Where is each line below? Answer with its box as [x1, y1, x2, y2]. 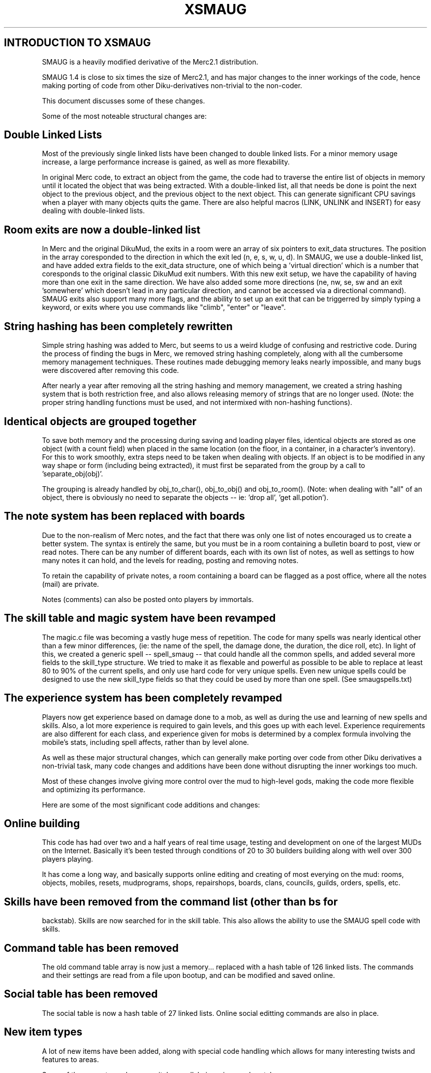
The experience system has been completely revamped [4, 692, 282, 704]
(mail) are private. [42, 579, 99, 588]
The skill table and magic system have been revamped [4, 612, 276, 625]
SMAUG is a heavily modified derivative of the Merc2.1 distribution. [42, 57, 258, 66]
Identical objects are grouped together [4, 415, 197, 428]
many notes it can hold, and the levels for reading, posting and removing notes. [42, 556, 299, 565]
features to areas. [42, 1055, 99, 1064]
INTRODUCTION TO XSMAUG [4, 36, 151, 49]
